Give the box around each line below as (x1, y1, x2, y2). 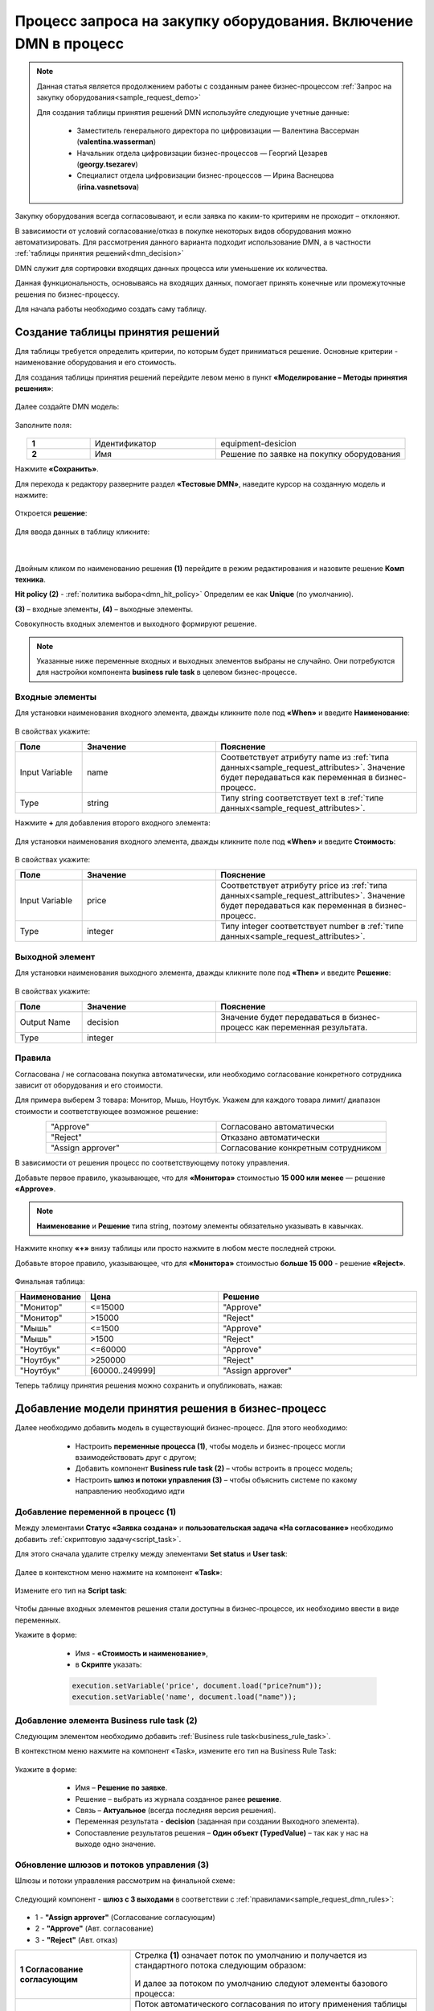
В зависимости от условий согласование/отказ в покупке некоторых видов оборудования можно (14, 226, 352, 236)
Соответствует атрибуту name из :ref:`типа (220, 752, 390, 763)
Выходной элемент (14, 951, 96, 962)
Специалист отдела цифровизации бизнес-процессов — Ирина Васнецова (76, 171, 334, 180)
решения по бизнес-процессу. (14, 290, 121, 299)
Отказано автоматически (220, 1132, 321, 1143)
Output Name (19, 1016, 72, 1027)
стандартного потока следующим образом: (134, 1960, 307, 1971)
